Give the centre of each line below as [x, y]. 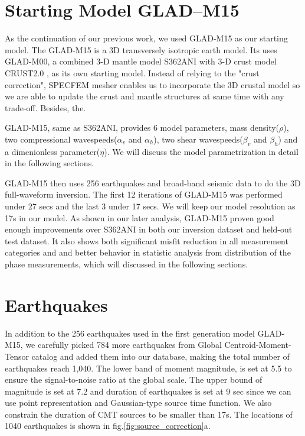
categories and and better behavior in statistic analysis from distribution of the [148, 252]
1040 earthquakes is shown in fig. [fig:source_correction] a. [108, 426]
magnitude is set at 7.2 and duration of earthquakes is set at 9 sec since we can [148, 391]
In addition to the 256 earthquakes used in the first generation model [130, 333]
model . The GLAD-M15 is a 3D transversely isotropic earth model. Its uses [141, 49]
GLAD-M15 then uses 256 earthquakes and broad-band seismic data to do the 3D [153, 183]
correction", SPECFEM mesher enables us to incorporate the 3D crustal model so [152, 84]
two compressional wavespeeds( [61, 139]
